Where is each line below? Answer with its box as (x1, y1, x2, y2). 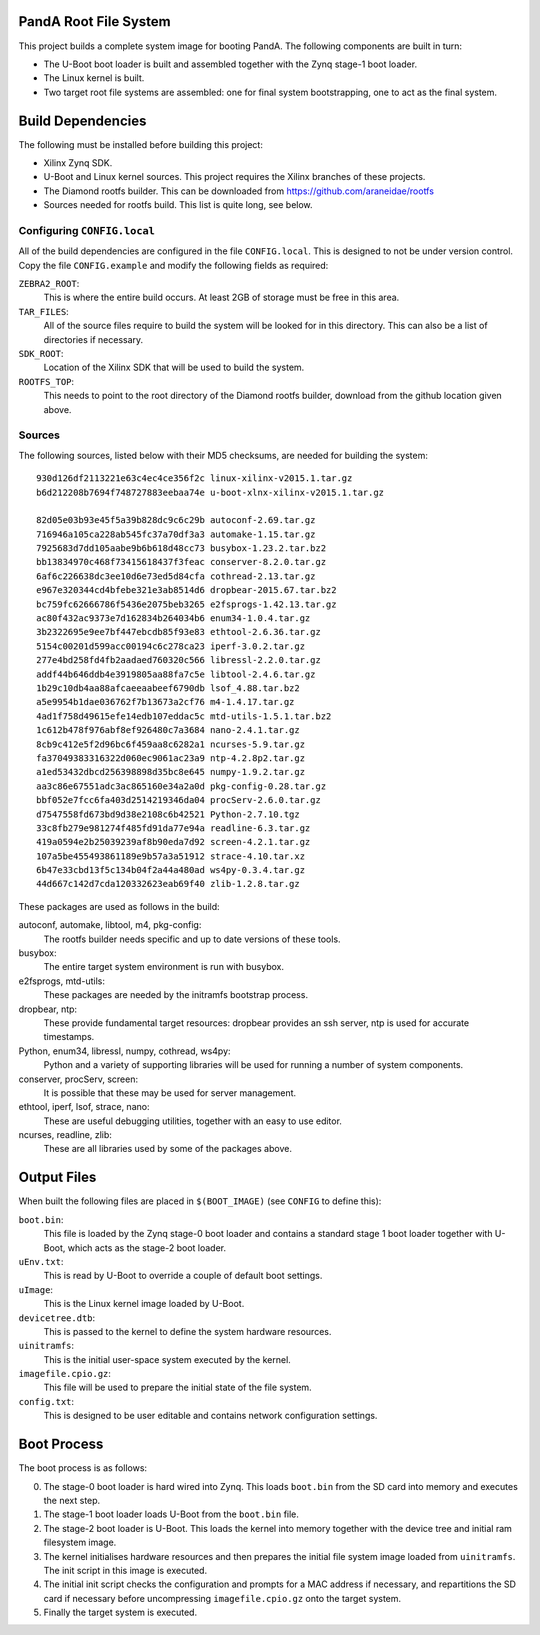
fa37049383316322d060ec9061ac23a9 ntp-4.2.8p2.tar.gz (36, 752, 305, 764)
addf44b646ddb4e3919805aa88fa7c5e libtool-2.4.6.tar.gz (36, 668, 316, 680)
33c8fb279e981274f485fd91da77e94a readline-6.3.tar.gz (36, 822, 311, 834)
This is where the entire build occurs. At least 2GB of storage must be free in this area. (43, 291, 400, 304)
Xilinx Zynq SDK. (43, 156, 113, 169)
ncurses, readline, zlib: (18, 1129, 112, 1141)
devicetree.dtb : (18, 1311, 96, 1324)
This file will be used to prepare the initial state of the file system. (43, 1381, 312, 1394)
